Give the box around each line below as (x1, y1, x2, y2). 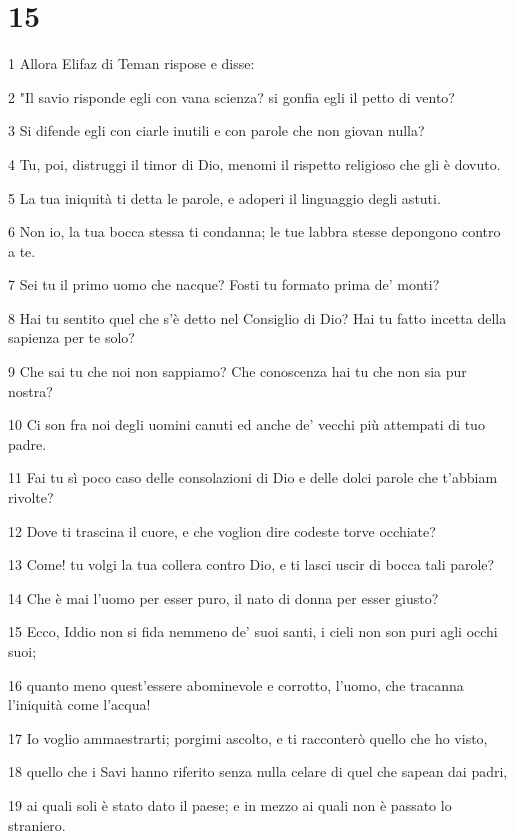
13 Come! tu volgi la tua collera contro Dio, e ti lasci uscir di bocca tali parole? (8, 554, 495, 575)
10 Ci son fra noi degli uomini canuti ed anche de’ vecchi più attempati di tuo (8, 414, 485, 435)
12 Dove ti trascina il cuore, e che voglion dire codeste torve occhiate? (8, 520, 436, 541)
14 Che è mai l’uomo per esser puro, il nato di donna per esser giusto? (8, 587, 439, 608)
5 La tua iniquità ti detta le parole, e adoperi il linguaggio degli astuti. (8, 187, 441, 208)
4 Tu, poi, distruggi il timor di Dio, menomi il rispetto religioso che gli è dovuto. (8, 153, 501, 174)
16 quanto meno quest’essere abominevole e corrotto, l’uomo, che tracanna (8, 674, 464, 695)
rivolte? (8, 487, 54, 508)
